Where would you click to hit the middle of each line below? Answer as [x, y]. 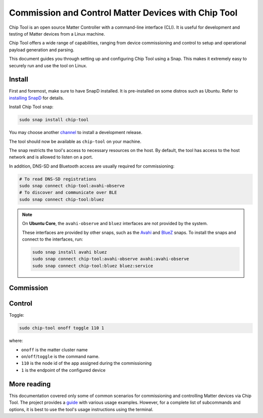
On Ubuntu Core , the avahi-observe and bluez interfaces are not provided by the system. [115, 224]
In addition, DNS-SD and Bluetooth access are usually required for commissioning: [92, 166]
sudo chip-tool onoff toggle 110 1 [62, 328]
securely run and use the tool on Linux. [48, 65]
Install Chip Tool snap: [31, 107]
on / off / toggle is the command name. [60, 357]
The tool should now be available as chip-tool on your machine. [75, 141]
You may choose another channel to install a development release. [76, 133]
